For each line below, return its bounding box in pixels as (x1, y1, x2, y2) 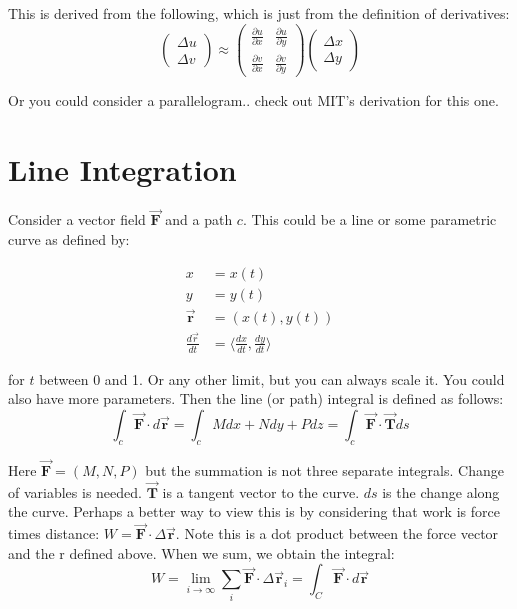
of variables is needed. (8, 481, 142, 502)
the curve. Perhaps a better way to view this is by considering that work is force (8, 501, 500, 522)
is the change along (382, 481, 500, 502)
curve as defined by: (8, 228, 130, 249)
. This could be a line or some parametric (242, 209, 497, 230)
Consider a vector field (8, 209, 146, 230)
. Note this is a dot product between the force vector (175, 523, 499, 544)
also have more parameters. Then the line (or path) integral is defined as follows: (8, 388, 504, 409)
